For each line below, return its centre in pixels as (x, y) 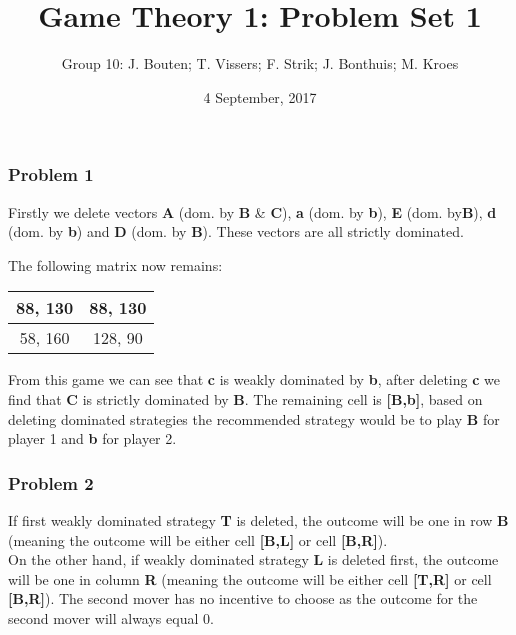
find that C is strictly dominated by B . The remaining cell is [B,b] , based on (245, 398)
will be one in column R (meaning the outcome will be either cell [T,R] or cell (250, 578)
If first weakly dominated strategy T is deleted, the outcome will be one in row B (258, 519)
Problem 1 (51, 174)
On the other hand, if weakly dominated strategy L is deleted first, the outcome (253, 559)
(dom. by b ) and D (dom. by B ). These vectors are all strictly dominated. (236, 231)
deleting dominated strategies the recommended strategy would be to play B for (254, 418)
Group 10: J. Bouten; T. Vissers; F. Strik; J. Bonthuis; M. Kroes (260, 63)
